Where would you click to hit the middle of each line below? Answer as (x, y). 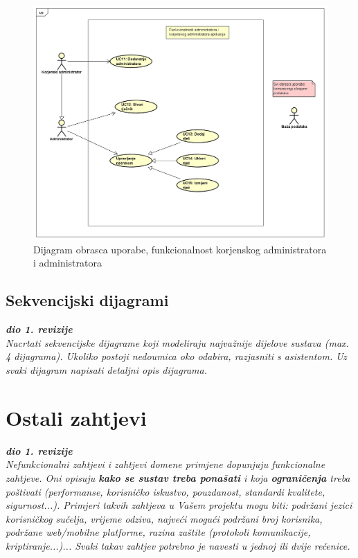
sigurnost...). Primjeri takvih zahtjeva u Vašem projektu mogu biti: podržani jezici (179, 505)
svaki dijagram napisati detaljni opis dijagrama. (106, 370)
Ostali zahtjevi (76, 417)
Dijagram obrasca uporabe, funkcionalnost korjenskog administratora (180, 249)
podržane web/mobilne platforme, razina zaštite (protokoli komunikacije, (158, 532)
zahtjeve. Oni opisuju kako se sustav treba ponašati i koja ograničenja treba (178, 477)
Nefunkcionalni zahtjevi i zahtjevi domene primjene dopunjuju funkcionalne (165, 464)
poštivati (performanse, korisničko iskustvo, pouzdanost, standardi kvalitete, (165, 491)
